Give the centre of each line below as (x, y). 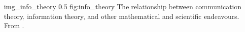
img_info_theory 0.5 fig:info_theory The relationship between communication (123, 6)
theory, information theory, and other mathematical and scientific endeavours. (122, 16)
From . (14, 25)
